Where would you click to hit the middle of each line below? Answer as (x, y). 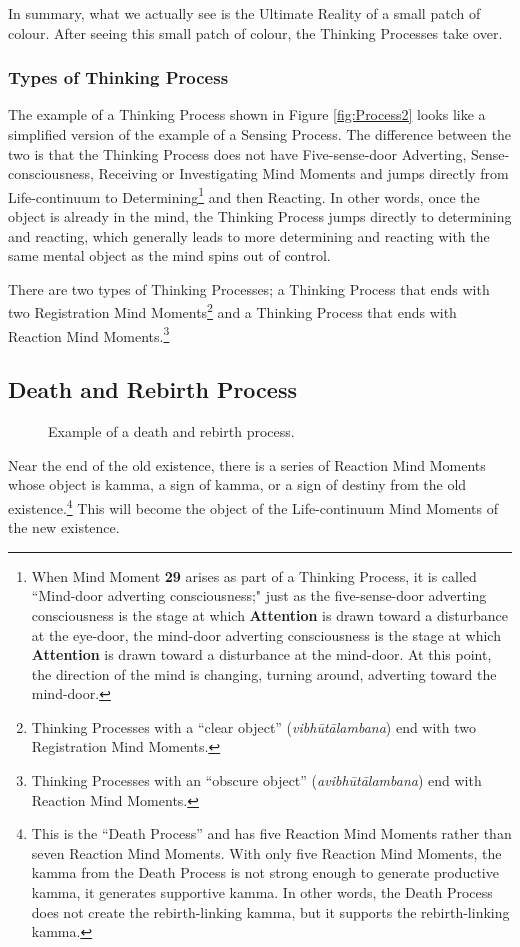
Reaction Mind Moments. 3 (89, 334)
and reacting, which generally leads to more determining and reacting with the (249, 235)
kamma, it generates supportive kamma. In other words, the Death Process (262, 892)
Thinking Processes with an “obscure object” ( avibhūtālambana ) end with (256, 780)
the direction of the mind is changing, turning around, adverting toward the (264, 673)
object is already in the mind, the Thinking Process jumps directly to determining (260, 216)
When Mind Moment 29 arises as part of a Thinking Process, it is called (254, 575)
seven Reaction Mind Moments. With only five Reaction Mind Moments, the (266, 852)
